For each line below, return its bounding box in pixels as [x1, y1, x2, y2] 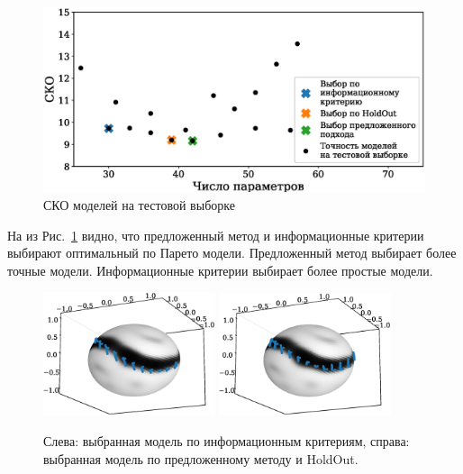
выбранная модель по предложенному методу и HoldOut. [43, 449, 359, 468]
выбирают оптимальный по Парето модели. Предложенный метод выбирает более [7, 243, 457, 262]
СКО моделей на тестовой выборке [43, 195, 235, 214]
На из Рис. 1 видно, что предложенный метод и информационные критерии [7, 225, 424, 244]
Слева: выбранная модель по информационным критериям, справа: [43, 432, 410, 451]
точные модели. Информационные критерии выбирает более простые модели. [7, 260, 433, 279]
